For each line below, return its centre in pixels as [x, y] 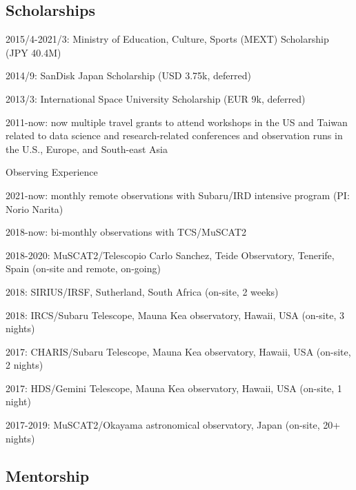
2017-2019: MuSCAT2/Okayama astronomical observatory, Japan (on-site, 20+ [173, 425]
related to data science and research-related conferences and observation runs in [174, 135]
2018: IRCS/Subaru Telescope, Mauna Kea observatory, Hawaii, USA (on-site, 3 [175, 315]
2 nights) [24, 365]
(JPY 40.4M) [33, 52]
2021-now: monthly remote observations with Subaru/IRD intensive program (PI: [178, 195]
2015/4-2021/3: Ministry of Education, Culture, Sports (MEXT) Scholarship [167, 39]
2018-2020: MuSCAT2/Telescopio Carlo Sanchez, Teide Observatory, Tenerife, [170, 255]
